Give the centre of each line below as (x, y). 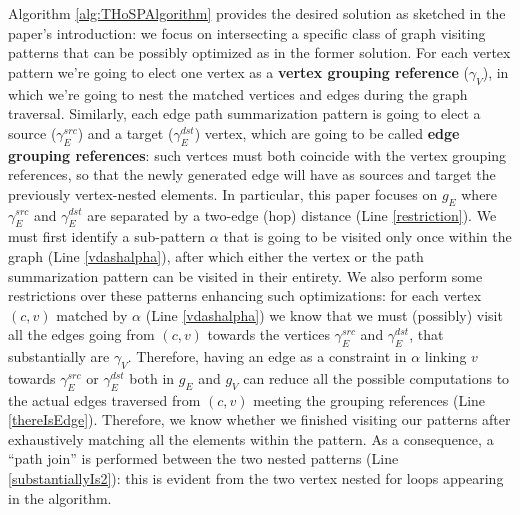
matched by (92, 314)
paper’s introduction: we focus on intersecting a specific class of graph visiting (247, 32)
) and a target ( (125, 132)
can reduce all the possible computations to (376, 377)
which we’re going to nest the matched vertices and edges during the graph (238, 93)
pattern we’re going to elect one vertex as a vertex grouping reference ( (238, 71)
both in (152, 377)
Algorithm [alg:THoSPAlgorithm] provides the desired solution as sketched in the (257, 13)
